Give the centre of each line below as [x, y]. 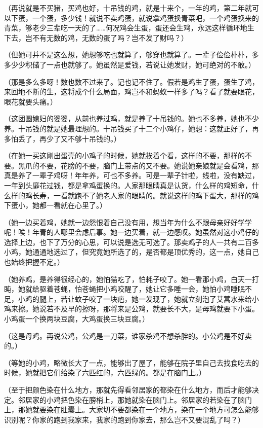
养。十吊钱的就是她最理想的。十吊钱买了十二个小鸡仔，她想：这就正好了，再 [131, 128]
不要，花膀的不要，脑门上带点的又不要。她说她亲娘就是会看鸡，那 [149, 165]
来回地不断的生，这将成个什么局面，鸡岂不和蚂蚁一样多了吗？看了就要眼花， [131, 92]
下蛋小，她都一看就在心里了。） [55, 205]
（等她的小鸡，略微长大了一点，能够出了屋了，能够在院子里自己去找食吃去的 [131, 362]
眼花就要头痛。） [31, 101]
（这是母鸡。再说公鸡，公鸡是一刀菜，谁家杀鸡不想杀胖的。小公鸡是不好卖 [128, 335]
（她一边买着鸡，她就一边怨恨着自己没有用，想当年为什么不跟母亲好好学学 [128, 222]
